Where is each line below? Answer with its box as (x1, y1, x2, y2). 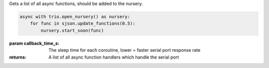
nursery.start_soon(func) (40, 28, 104, 33)
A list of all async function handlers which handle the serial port (48, 54, 179, 60)
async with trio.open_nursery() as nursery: (19, 14, 131, 19)
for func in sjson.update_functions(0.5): (30, 21, 135, 27)
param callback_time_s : (9, 40, 60, 46)
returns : (9, 54, 27, 60)
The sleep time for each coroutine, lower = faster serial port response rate (48, 47, 201, 53)
